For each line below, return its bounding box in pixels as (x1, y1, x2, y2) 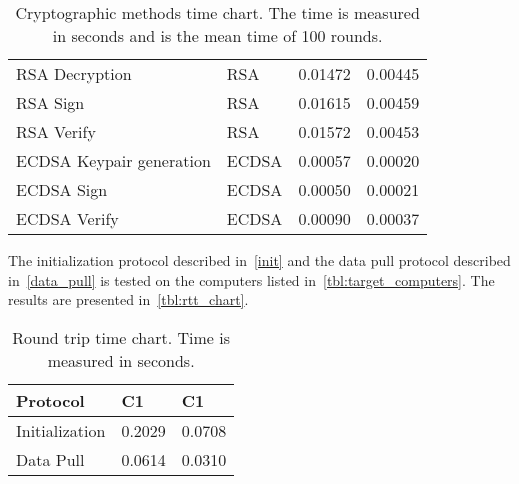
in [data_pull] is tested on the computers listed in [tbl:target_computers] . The (8, 269, 495, 290)
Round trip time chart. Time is (12, 325, 230, 349)
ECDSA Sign (16, 178, 108, 201)
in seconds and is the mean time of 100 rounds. (52, 24, 383, 47)
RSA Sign (16, 91, 85, 114)
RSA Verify (16, 120, 96, 143)
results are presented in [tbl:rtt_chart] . (8, 289, 249, 310)
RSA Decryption (16, 62, 132, 85)
